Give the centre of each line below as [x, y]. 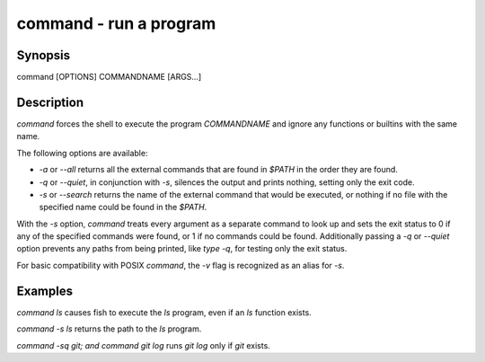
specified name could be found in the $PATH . [123, 207]
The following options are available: [82, 153]
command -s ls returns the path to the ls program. [109, 329]
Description [50, 102]
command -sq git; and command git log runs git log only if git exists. [144, 345]
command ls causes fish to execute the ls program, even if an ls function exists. [164, 312]
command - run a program [116, 23]
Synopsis [44, 55]
